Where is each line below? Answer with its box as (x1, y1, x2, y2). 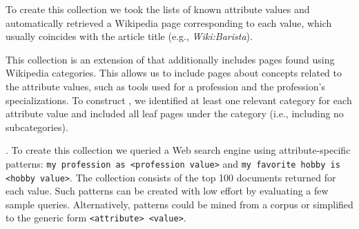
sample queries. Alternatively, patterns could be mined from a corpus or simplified (6, 197, 353, 211)
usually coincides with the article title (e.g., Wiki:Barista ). (6, 29, 253, 43)
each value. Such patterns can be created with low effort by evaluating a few (6, 183, 329, 198)
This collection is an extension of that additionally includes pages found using (6, 52, 335, 66)
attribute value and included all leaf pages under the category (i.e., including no (6, 106, 344, 121)
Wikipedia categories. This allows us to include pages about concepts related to (6, 66, 342, 80)
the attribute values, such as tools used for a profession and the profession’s (6, 79, 325, 93)
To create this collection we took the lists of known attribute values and (6, 2, 310, 16)
